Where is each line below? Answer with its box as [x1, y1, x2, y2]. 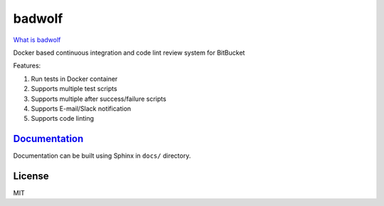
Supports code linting [31, 114, 95, 123]
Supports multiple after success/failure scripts [31, 94, 166, 103]
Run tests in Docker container [31, 75, 118, 83]
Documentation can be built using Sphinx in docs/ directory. [13, 151, 191, 160]
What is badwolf [13, 36, 61, 44]
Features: [13, 61, 41, 70]
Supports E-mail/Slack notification [31, 104, 132, 113]
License [13, 170, 49, 182]
